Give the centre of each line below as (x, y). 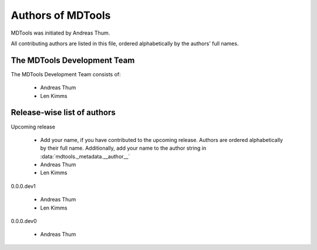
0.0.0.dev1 (23, 186)
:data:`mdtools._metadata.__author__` (85, 156)
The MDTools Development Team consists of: (66, 74)
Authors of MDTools (61, 15)
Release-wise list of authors (63, 112)
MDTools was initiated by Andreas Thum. (60, 33)
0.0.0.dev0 (24, 221)
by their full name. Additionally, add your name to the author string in (123, 148)
